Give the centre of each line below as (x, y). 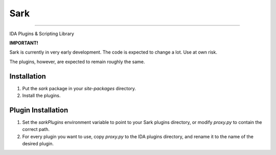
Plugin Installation (39, 110)
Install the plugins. (41, 96)
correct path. (36, 130)
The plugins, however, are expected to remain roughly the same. (77, 62)
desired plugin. (38, 144)
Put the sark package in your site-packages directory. (79, 88)
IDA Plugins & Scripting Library (42, 34)
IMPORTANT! (24, 43)
